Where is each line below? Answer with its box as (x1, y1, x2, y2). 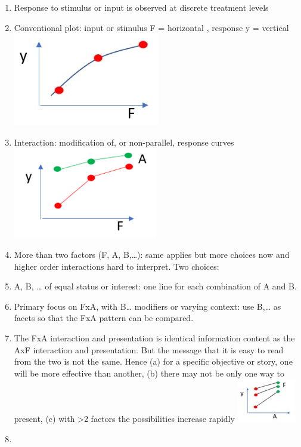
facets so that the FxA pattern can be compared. (14, 312, 194, 324)
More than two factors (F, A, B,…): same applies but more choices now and (14, 248, 290, 260)
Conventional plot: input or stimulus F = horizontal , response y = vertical (14, 21, 289, 33)
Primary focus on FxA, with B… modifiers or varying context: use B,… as (14, 300, 281, 312)
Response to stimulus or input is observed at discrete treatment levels (14, 1, 269, 13)
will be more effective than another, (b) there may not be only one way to (14, 366, 284, 379)
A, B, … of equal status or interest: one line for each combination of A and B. (14, 280, 297, 292)
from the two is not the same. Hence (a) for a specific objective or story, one (14, 355, 293, 368)
